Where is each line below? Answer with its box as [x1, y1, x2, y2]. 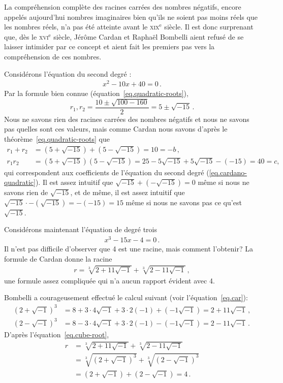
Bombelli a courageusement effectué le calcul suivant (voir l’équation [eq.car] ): [4, 292, 248, 303]
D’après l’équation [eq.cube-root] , [4, 329, 109, 340]
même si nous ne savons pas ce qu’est [125, 197, 242, 207]
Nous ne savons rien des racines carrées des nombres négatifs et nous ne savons [4, 113, 249, 124]
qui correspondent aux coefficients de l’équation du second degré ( [4, 167, 209, 177]
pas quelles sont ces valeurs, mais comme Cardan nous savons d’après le [4, 123, 228, 134]
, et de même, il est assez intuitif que [70, 187, 185, 198]
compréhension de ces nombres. [4, 51, 102, 61]
